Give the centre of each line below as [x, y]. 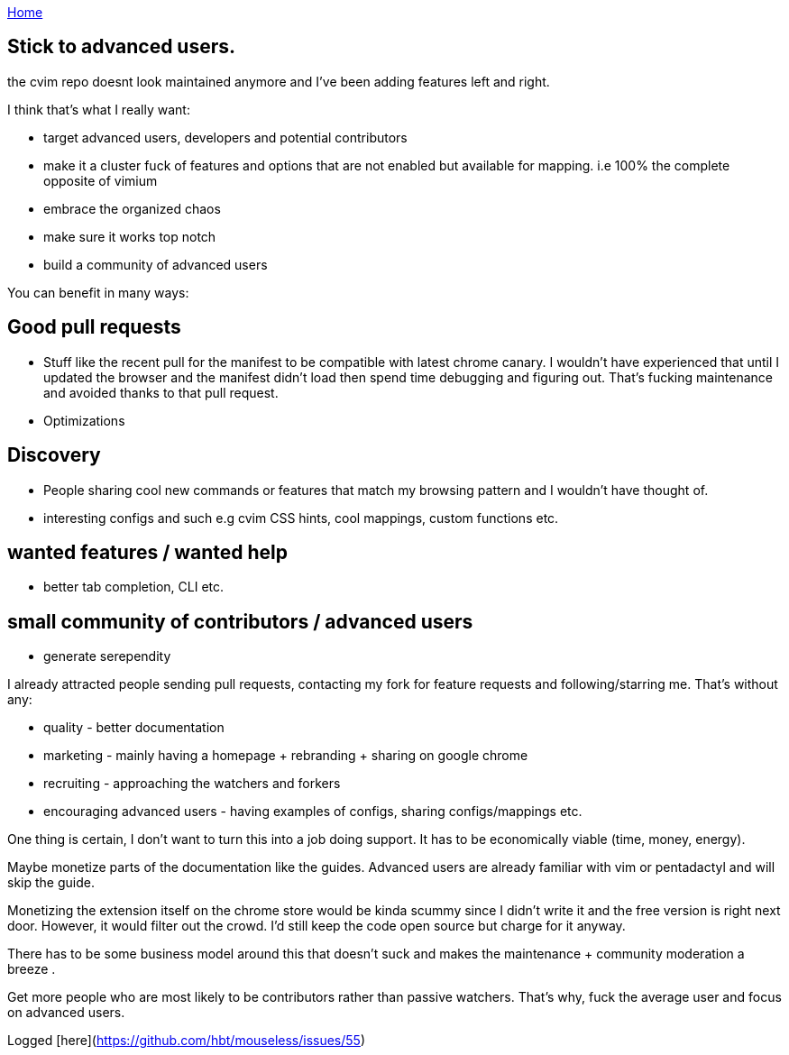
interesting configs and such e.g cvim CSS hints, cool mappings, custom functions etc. [301, 518]
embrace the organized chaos [132, 208]
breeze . [32, 969]
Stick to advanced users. [122, 47]
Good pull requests [94, 327]
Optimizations [84, 420]
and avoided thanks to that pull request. [161, 392]
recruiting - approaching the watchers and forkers [192, 784]
